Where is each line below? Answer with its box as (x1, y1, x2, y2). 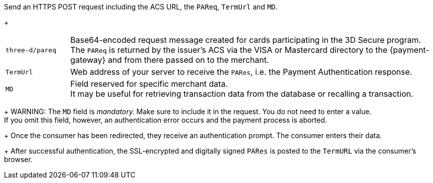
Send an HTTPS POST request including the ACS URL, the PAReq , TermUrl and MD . (4, 2, 278, 11)
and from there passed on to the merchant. (108, 55, 269, 65)
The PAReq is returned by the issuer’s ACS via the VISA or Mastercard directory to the (70, 45, 388, 55)
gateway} (70, 55, 106, 65)
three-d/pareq (5, 46, 56, 54)
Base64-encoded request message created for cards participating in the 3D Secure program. (70, 35, 421, 45)
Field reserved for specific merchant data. (70, 79, 228, 89)
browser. (4, 155, 33, 164)
